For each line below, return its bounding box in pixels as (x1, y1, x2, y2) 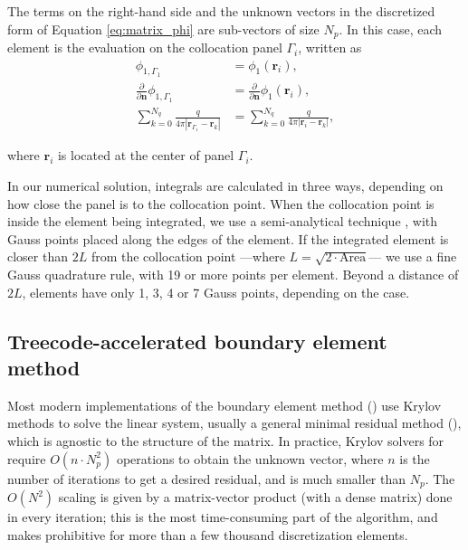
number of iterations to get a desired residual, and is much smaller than (7, 469, 406, 488)
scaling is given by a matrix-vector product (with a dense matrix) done (58, 488, 453, 507)
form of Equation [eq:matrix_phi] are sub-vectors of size (7, 19, 320, 38)
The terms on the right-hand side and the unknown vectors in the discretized (7, 2, 435, 20)
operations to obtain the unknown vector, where (116, 449, 384, 468)
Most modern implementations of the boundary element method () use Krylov (7, 395, 442, 414)
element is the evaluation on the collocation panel (7, 38, 282, 57)
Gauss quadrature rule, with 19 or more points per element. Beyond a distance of (7, 265, 459, 284)
